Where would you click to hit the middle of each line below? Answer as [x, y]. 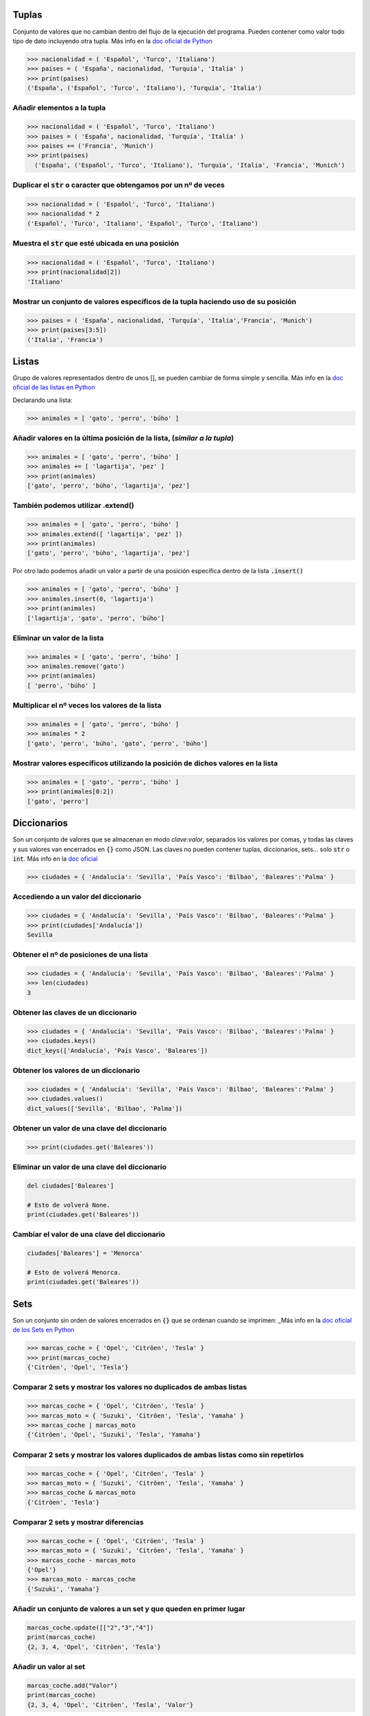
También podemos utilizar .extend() [73, 506]
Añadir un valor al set [49, 1667]
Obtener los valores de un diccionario [76, 1071]
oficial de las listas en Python [54, 387]
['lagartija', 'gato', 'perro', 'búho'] [96, 618]
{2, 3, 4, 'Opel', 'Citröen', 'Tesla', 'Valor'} [110, 1705]
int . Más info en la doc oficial [55, 859]
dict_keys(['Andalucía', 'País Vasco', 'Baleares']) [118, 1051]
